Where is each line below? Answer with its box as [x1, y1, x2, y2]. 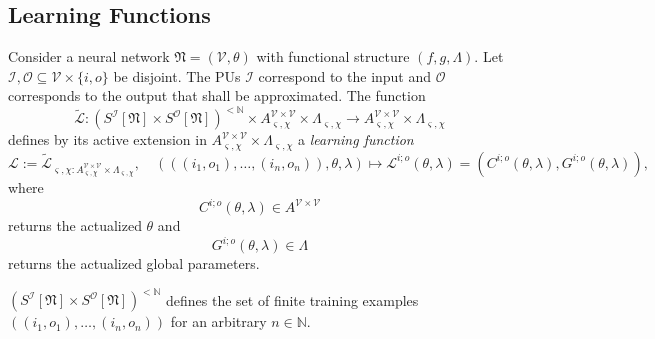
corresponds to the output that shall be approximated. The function [8, 85, 426, 106]
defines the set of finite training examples [166, 289, 419, 310]
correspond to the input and [258, 65, 432, 86]
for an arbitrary [170, 311, 267, 332]
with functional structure [256, 46, 410, 67]
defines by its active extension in [8, 129, 207, 150]
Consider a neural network [8, 46, 170, 67]
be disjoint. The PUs [113, 65, 241, 86]
